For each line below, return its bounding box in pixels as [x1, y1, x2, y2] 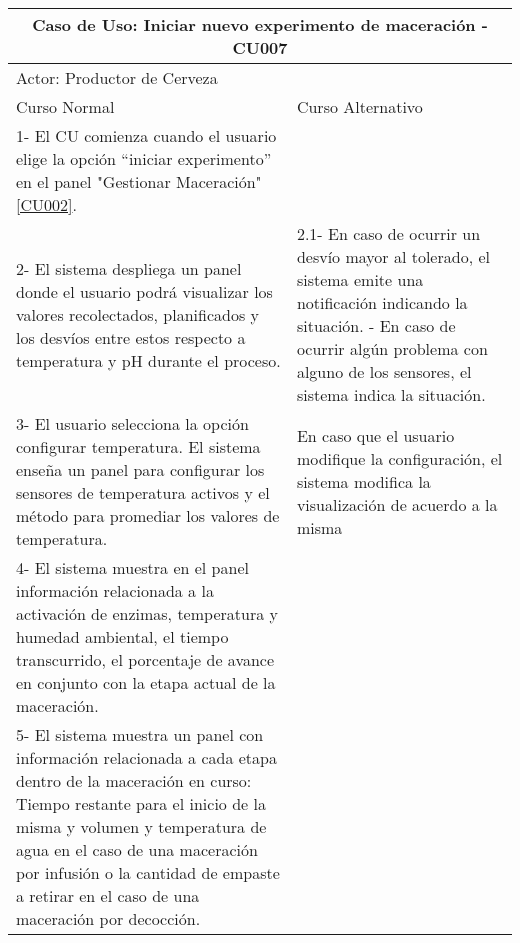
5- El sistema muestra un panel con [16, 723, 264, 746]
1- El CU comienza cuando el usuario [16, 124, 277, 147]
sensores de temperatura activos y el [16, 481, 270, 504]
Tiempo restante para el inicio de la [16, 792, 266, 815]
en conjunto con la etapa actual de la [16, 671, 276, 694]
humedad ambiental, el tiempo [16, 625, 229, 648]
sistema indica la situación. [296, 383, 486, 406]
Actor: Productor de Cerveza [16, 66, 218, 89]
